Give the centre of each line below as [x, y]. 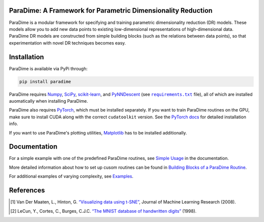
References [27, 190]
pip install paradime [45, 81]
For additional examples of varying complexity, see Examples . [71, 177]
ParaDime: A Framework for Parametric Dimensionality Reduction [111, 11]
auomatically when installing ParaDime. [48, 101]
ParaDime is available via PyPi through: [48, 68]
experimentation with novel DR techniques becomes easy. [67, 43]
